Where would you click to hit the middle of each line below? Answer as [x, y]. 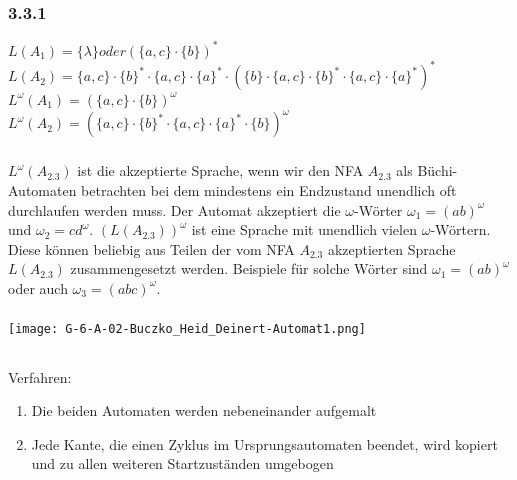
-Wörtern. [460, 229]
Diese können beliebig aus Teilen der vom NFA [151, 248]
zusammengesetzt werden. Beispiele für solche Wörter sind [249, 268]
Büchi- [437, 170]
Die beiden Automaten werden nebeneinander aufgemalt [204, 410]
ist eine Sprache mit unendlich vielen [304, 229]
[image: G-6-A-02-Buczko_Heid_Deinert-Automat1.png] [187, 329]
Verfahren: [40, 376]
